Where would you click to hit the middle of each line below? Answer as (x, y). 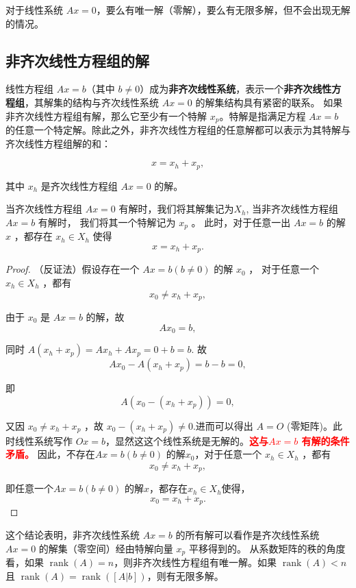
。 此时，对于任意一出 (241, 222)
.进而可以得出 (223, 425)
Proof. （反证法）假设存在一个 (73, 269)
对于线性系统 (34, 10)
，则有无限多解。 (185, 575)
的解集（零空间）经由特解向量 (106, 548)
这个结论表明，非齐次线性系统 (73, 534)
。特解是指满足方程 (263, 115)
